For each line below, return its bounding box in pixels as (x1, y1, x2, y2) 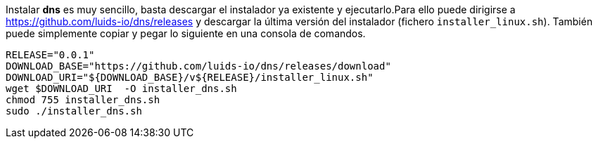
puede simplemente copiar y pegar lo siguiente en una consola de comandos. (6, 27, 366, 39)
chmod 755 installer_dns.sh (6, 94, 160, 105)
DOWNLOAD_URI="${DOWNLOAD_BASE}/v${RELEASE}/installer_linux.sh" (6, 72, 374, 83)
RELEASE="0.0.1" (6, 49, 95, 60)
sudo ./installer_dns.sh (6, 105, 142, 117)
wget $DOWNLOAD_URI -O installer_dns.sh (6, 83, 237, 94)
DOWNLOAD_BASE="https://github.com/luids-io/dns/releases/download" (6, 60, 391, 72)
